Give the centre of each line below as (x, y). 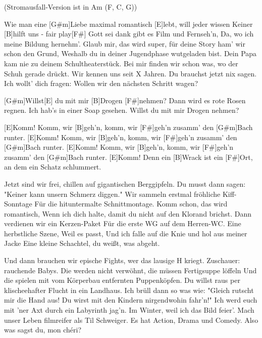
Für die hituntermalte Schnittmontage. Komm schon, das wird (131, 204)
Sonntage (18, 204)
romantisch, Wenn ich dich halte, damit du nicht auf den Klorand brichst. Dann (128, 213)
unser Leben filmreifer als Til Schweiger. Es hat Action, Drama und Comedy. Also (131, 320)
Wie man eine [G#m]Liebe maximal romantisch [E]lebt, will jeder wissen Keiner (128, 24)
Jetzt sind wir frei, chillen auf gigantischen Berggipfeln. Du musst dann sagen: (125, 183)
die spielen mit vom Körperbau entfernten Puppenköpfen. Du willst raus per (122, 280)
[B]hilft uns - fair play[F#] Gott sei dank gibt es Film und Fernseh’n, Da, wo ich (129, 34)
